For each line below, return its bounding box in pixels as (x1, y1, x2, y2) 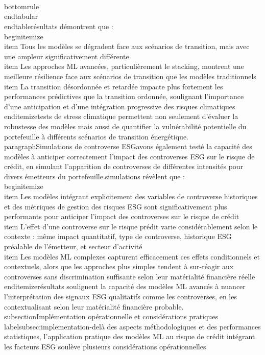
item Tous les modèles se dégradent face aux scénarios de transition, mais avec (4, 41, 250, 52)
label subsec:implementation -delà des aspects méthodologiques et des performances (4, 321, 261, 332)
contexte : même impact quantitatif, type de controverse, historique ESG (4, 231, 232, 242)
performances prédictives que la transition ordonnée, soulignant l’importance (4, 91, 244, 102)
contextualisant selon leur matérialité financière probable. (4, 301, 184, 312)
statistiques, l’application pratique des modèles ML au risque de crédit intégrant (4, 331, 255, 342)
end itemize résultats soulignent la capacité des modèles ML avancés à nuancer (4, 281, 246, 292)
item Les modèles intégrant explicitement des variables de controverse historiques (4, 191, 258, 202)
